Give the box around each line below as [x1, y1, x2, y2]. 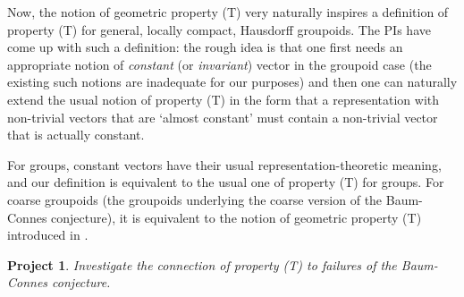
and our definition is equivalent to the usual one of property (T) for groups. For [7, 173, 444, 191]
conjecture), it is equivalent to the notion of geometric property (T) [51, 208, 422, 226]
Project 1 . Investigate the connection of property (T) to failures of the [7, 255, 397, 274]
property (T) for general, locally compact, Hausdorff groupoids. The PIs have [7, 20, 431, 38]
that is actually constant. [7, 125, 145, 144]
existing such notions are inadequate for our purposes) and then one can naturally [7, 72, 458, 91]
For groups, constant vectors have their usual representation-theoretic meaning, [7, 155, 442, 174]
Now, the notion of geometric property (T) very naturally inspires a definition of [7, 3, 449, 21]
